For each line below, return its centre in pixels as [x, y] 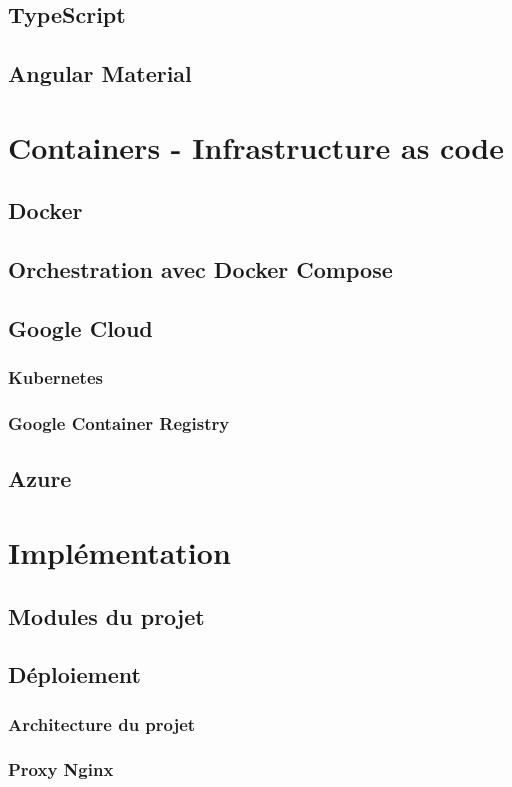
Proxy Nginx [61, 769]
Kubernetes [55, 377]
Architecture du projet [102, 723]
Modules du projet [106, 615]
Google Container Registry [119, 423]
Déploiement [74, 674]
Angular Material [100, 73]
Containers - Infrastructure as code [256, 146]
